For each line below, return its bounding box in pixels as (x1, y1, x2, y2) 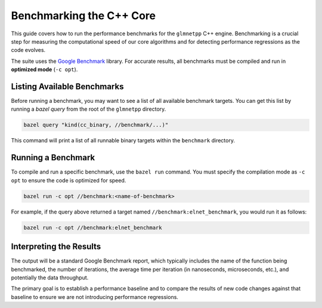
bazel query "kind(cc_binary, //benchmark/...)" (23, 121, 169, 129)
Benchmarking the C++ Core (11, 9, 156, 22)
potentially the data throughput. (11, 274, 89, 281)
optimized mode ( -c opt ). (11, 66, 78, 73)
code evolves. (11, 47, 46, 54)
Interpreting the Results (11, 242, 101, 252)
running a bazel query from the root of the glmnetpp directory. (11, 105, 166, 113)
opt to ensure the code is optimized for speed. (11, 176, 126, 184)
